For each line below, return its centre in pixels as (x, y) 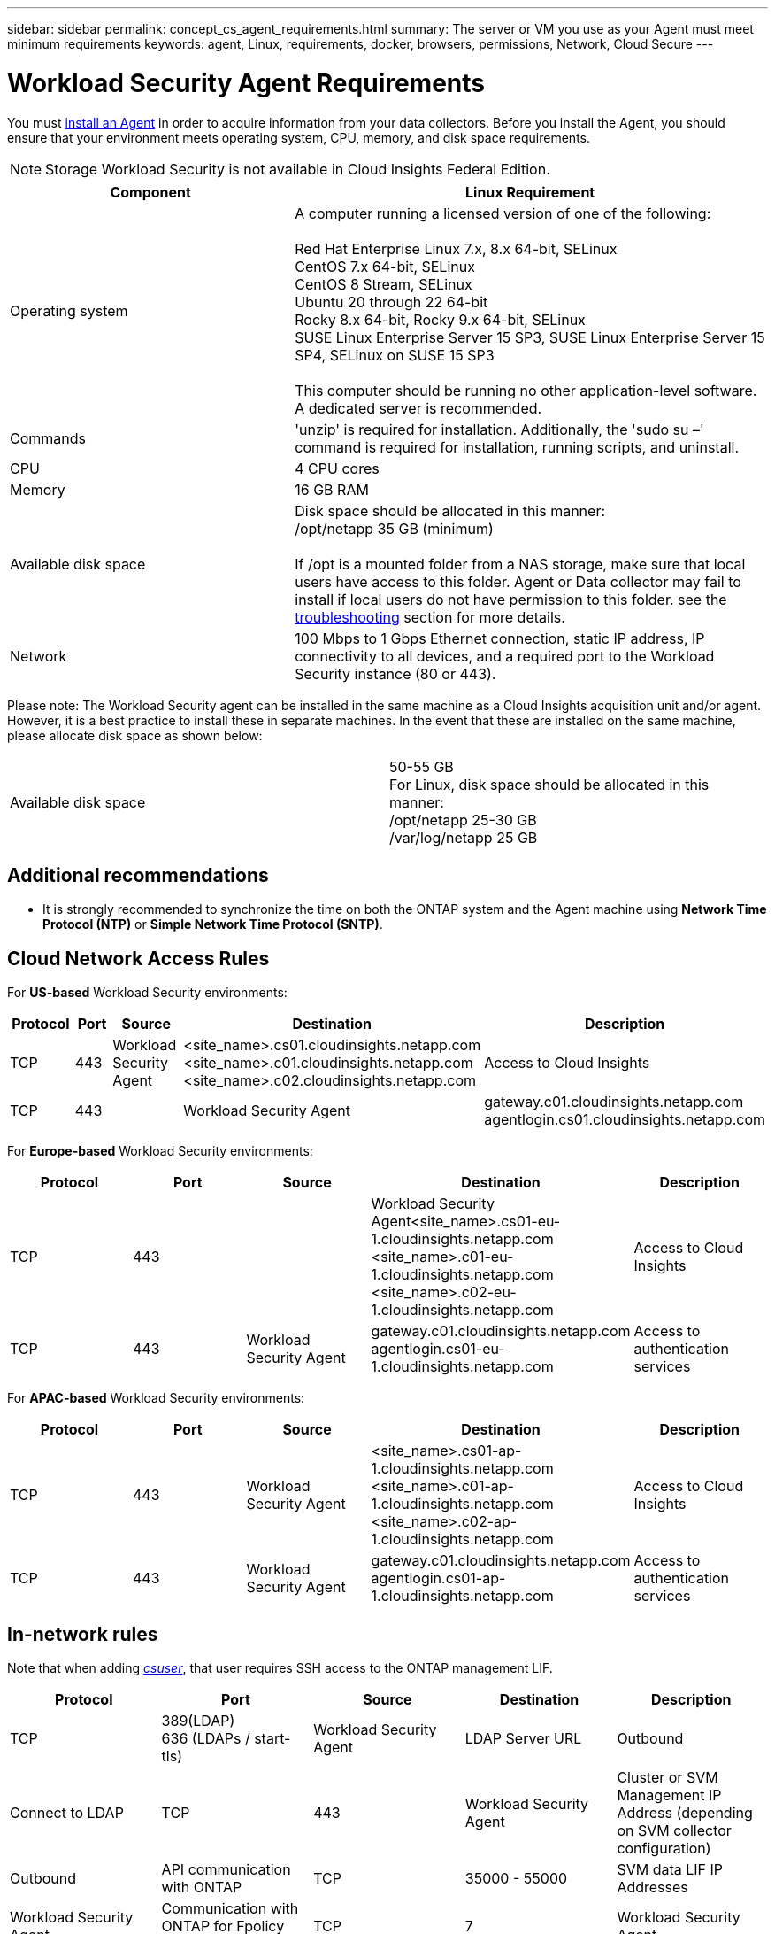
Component (150, 192)
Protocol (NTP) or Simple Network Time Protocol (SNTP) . (213, 924)
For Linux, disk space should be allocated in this (549, 784)
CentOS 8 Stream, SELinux (384, 284)
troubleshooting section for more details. (430, 617)
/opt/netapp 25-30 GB (463, 820)
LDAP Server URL (523, 1739)
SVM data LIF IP (670, 1870)
